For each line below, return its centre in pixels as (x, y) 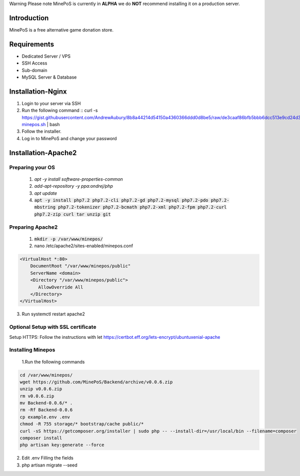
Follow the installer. (42, 131)
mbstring (45, 207)
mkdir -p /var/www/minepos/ (69, 239)
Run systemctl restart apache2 (53, 314)
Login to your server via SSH (51, 103)
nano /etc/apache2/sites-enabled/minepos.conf (84, 246)
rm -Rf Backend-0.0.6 (46, 410)
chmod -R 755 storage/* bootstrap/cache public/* (82, 424)
